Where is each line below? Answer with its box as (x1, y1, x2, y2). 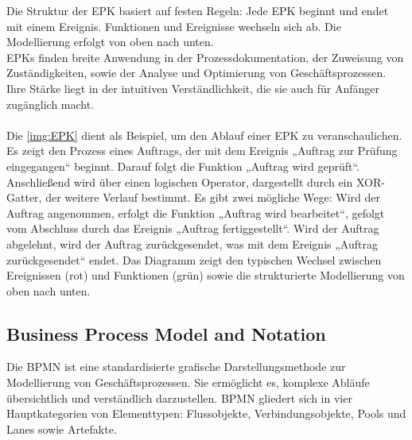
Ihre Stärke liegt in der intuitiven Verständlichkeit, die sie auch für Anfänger (6, 79, 380, 96)
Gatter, (6, 189, 42, 206)
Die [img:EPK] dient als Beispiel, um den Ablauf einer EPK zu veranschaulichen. (6, 126, 402, 143)
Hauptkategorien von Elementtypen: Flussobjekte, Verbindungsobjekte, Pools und (6, 405, 406, 422)
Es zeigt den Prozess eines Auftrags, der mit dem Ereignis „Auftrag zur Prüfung (6, 142, 398, 159)
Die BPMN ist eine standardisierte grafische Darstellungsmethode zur (6, 358, 346, 375)
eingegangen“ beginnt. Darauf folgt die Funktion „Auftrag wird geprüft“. (6, 157, 360, 174)
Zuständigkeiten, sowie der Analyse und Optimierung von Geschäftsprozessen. (6, 64, 387, 81)
